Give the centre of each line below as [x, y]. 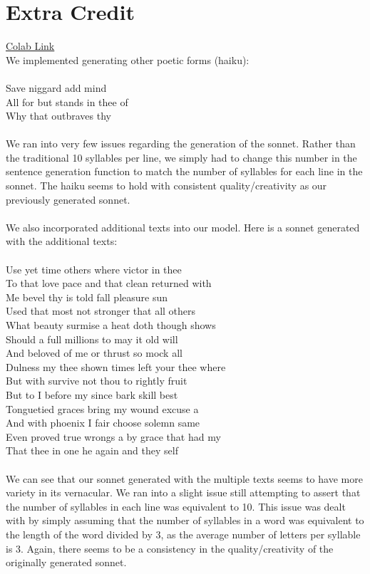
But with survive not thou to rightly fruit [97, 381]
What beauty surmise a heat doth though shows [111, 325]
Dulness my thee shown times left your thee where [116, 366]
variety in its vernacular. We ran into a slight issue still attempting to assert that [183, 492]
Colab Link [30, 46]
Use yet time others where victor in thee [94, 269]
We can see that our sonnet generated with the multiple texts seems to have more [184, 478]
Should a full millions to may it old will [92, 339]
